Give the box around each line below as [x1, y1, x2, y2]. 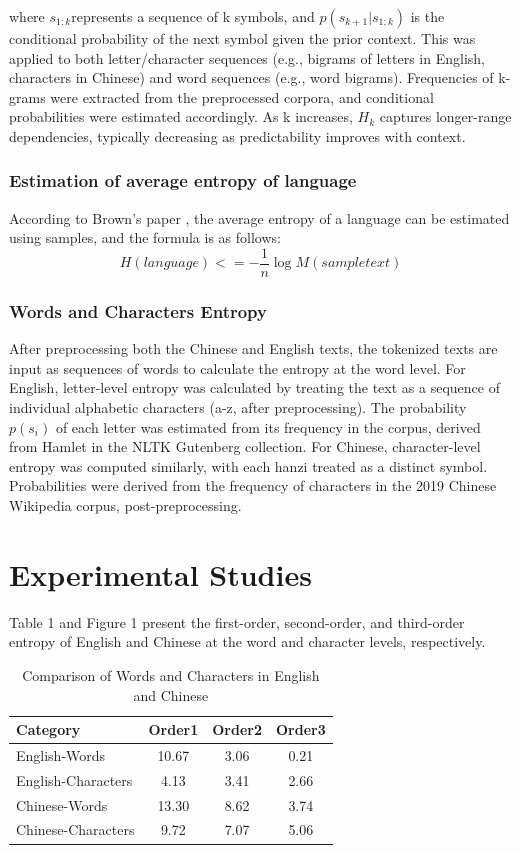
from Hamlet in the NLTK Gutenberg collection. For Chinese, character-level [9, 436, 481, 457]
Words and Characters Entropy [9, 298, 267, 323]
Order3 [275, 719, 326, 740]
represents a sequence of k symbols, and [71, 6, 315, 26]
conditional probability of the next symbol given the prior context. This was [9, 28, 476, 48]
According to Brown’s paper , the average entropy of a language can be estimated [9, 207, 510, 228]
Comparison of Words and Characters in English [22, 664, 320, 685]
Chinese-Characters [16, 819, 135, 840]
